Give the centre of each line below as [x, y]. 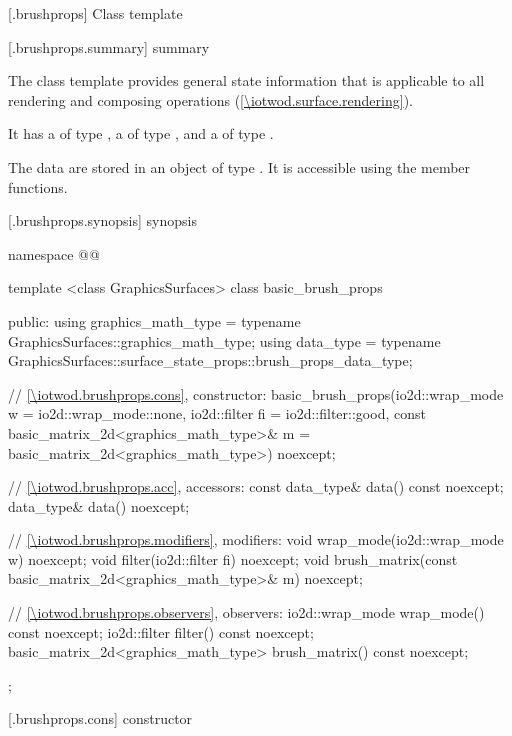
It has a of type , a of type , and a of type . [141, 133]
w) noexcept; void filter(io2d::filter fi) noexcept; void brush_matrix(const [233, 558]
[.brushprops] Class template [95, 13]
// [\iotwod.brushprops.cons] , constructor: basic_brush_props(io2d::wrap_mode [256, 393]
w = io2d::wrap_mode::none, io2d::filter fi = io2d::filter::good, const [217, 413]
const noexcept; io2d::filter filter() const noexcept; [161, 631]
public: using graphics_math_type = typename [154, 320]
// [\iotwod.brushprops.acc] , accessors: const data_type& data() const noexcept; [256, 486]
